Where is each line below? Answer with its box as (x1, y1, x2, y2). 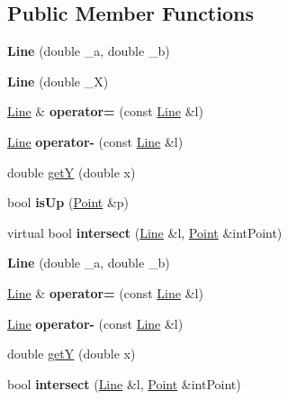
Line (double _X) (7, 71, 109, 90)
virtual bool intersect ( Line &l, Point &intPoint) (7, 223, 283, 241)
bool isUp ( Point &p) (7, 193, 130, 212)
